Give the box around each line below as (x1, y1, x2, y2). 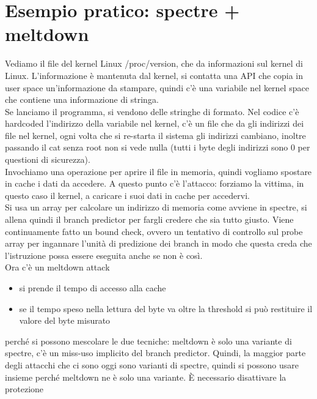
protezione (5, 382, 44, 395)
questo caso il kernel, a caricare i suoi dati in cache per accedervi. (5, 188, 250, 201)
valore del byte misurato (19, 314, 111, 327)
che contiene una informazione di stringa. (5, 93, 159, 106)
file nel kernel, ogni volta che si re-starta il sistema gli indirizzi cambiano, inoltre (5, 129, 306, 141)
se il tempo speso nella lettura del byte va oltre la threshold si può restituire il (19, 302, 313, 315)
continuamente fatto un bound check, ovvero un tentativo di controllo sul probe (5, 225, 303, 237)
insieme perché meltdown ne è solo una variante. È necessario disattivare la (5, 370, 286, 383)
